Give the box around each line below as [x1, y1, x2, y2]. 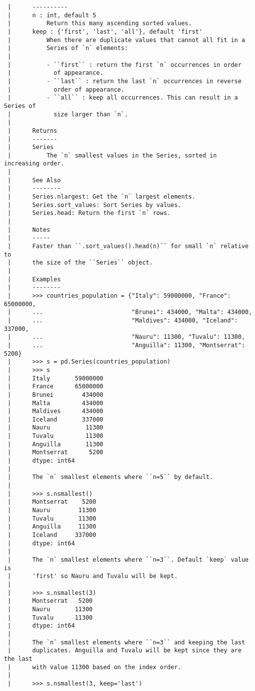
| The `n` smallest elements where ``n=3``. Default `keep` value [7, 556, 249, 563]
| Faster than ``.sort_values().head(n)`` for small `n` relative [7, 243, 249, 250]
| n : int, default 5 [7, 11, 97, 19]
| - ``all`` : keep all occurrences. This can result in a [7, 94, 238, 102]
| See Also [7, 176, 61, 184]
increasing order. [4, 160, 64, 167]
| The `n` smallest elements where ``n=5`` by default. [7, 474, 213, 481]
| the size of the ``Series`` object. [7, 259, 153, 266]
